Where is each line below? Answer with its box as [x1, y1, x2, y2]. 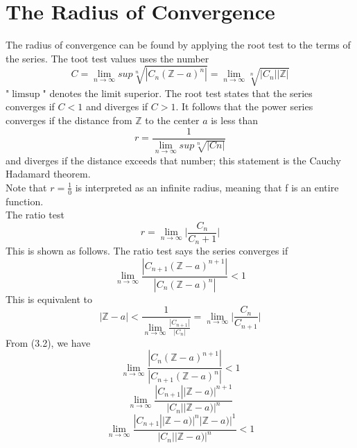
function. [6, 193, 44, 208]
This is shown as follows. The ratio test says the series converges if [6, 243, 288, 258]
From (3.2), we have [6, 335, 91, 350]
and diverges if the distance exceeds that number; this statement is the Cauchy [6, 153, 341, 167]
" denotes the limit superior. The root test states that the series [42, 85, 313, 100]
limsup [12, 89, 40, 99]
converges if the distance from [6, 113, 132, 128]
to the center [145, 113, 200, 128]
